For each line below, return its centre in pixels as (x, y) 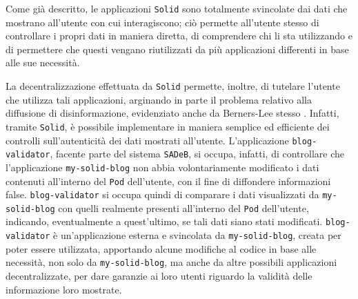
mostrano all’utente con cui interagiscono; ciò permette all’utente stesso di (162, 22)
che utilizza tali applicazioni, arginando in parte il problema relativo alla (159, 99)
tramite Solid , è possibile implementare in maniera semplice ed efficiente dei (168, 126)
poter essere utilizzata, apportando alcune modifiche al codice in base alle (161, 248)
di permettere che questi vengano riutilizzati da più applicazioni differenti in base (177, 49)
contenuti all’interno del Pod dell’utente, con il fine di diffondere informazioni (168, 181)
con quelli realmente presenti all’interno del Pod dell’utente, (183, 208)
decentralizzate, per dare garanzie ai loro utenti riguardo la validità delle (159, 276)
